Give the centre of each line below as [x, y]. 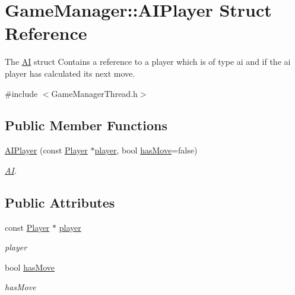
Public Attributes [60, 202]
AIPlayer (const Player [46, 150]
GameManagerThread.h [94, 93]
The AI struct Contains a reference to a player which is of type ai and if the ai [148, 62]
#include [21, 93]
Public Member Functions [86, 125]
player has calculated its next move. [70, 73]
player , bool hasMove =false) [146, 150]
